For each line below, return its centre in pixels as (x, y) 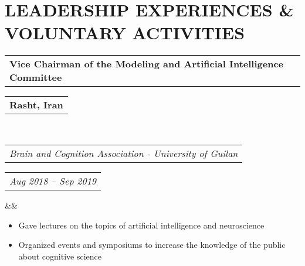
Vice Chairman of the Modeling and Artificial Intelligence (146, 64)
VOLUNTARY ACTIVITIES (125, 33)
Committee (36, 77)
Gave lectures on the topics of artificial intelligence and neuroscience (141, 225)
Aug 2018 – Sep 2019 (53, 180)
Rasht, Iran (36, 105)
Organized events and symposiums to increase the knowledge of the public (152, 245)
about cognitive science (60, 256)
